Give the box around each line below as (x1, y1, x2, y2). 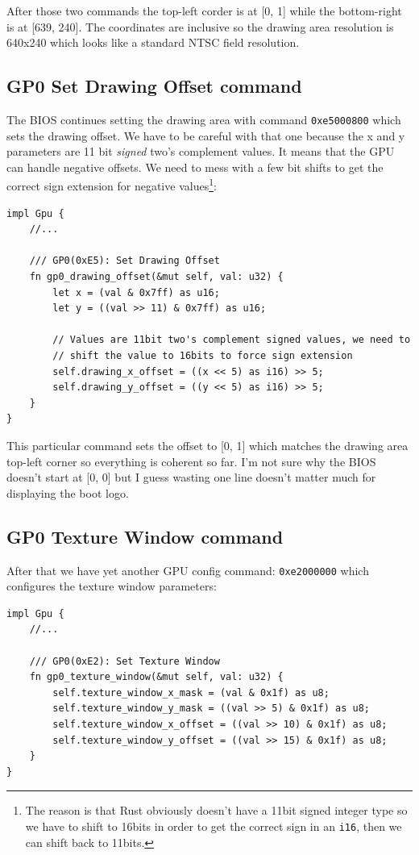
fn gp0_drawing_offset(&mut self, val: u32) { (29, 271, 284, 283)
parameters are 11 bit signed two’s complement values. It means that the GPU (6, 143, 395, 160)
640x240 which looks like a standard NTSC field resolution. (6, 34, 300, 51)
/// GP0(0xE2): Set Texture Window (29, 655, 220, 667)
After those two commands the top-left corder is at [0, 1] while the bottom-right (6, 2, 402, 19)
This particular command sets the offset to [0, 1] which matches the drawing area (6, 436, 409, 453)
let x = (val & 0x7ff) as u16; (52, 286, 220, 298)
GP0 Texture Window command (6, 523, 284, 548)
